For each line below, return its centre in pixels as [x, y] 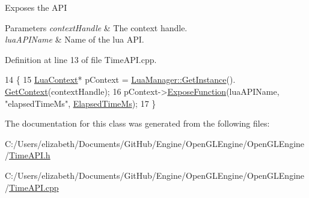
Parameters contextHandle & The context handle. [96, 27]
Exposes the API [36, 7]
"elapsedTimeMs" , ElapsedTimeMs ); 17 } [81, 103]
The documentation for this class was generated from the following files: [137, 123]
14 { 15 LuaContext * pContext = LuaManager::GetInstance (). [120, 79]
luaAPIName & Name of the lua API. [75, 39]
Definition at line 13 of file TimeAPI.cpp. [81, 59]
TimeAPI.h [30, 155]
